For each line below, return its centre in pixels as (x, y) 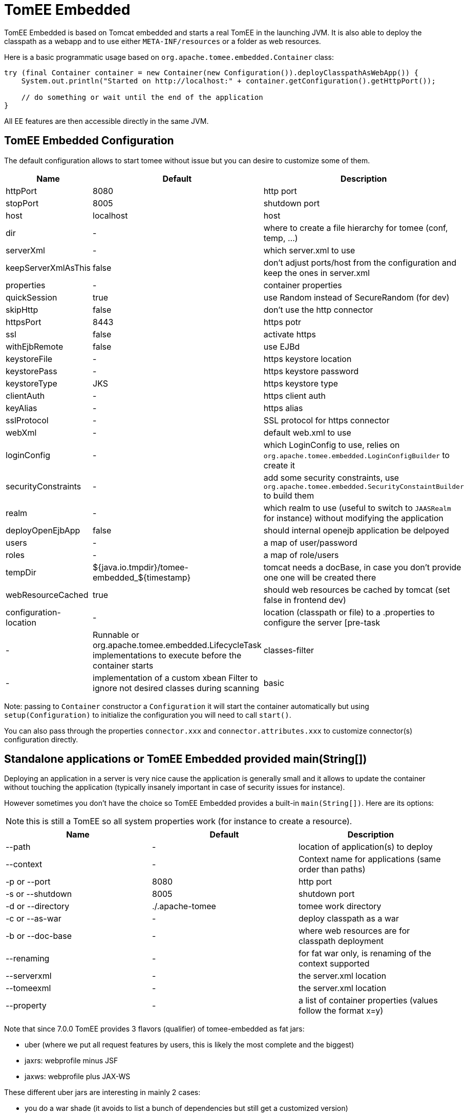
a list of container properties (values (368, 1001)
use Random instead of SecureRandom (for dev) (356, 297)
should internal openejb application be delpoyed (356, 530)
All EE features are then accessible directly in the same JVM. (107, 121)
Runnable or (116, 635)
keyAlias (22, 408)
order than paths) (332, 870)
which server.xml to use (309, 250)
